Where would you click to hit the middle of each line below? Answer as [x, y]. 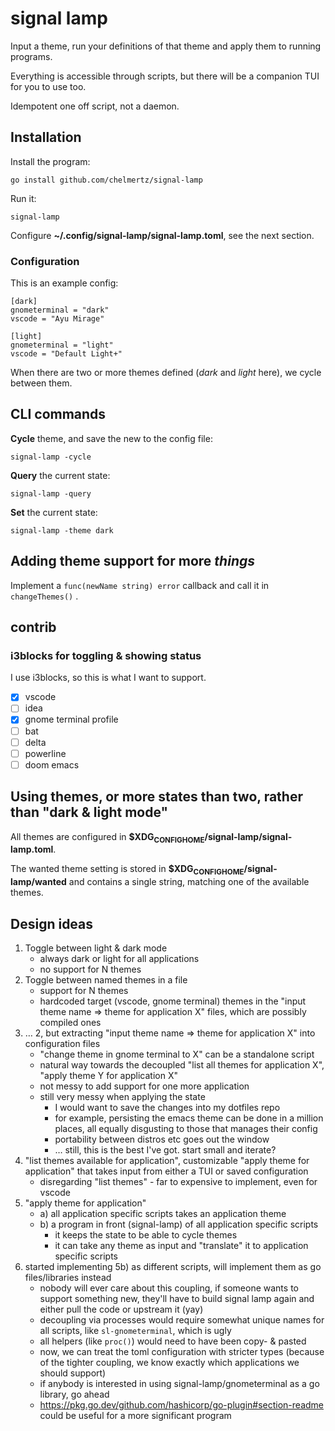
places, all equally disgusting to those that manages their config [186, 1129]
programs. [31, 56]
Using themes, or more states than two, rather [156, 797]
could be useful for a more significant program [135, 1416]
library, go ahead [74, 1394]
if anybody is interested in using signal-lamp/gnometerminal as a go [179, 1384]
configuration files [62, 1044]
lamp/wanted [38, 882]
